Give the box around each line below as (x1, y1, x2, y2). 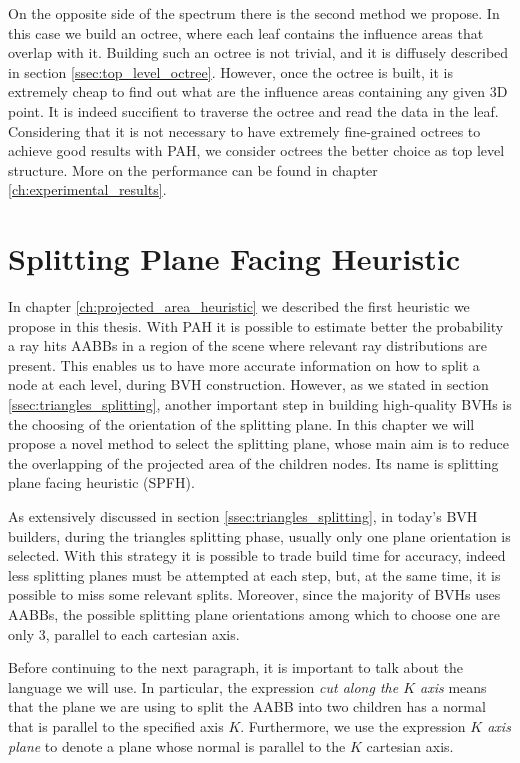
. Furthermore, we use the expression (240, 715, 466, 736)
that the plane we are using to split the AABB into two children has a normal (8, 696, 486, 717)
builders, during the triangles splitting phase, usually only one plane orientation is (8, 525, 511, 546)
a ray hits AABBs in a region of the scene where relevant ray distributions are (8, 335, 487, 356)
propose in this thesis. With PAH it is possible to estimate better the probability (8, 315, 504, 336)
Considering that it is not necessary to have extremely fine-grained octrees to (8, 120, 481, 141)
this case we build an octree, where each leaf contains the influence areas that (8, 22, 484, 43)
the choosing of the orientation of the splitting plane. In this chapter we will (8, 413, 475, 434)
